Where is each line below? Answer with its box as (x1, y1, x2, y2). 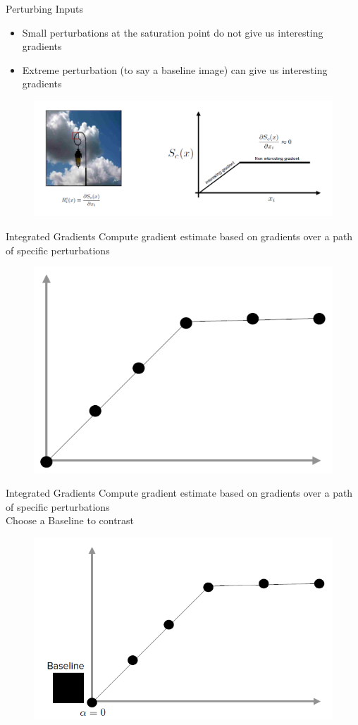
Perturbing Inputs (6, 1, 84, 16)
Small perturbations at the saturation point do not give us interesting (22, 25, 323, 39)
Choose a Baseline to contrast (6, 513, 135, 528)
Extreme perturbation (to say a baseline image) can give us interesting (22, 62, 328, 77)
